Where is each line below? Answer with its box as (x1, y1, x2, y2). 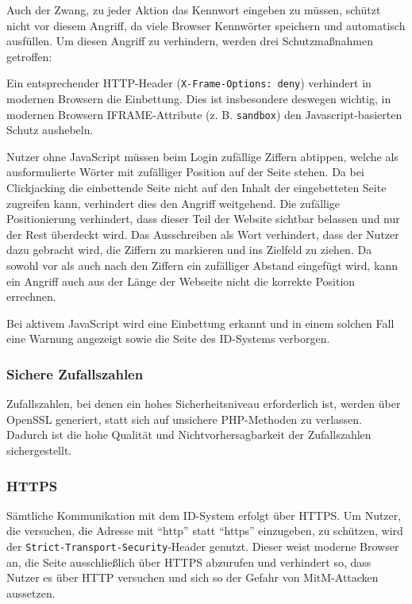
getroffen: (6, 48, 52, 64)
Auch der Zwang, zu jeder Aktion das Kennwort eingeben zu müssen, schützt (6, 2, 381, 17)
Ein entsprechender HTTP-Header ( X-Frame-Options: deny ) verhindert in (6, 75, 372, 91)
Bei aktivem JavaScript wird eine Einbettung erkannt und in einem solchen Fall (6, 314, 395, 331)
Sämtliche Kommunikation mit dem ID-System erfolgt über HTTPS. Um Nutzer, (6, 506, 402, 523)
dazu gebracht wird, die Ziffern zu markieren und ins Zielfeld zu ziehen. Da (6, 241, 372, 258)
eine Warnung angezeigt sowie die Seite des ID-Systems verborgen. (6, 330, 330, 347)
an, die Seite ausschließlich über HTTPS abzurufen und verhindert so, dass (6, 553, 372, 570)
